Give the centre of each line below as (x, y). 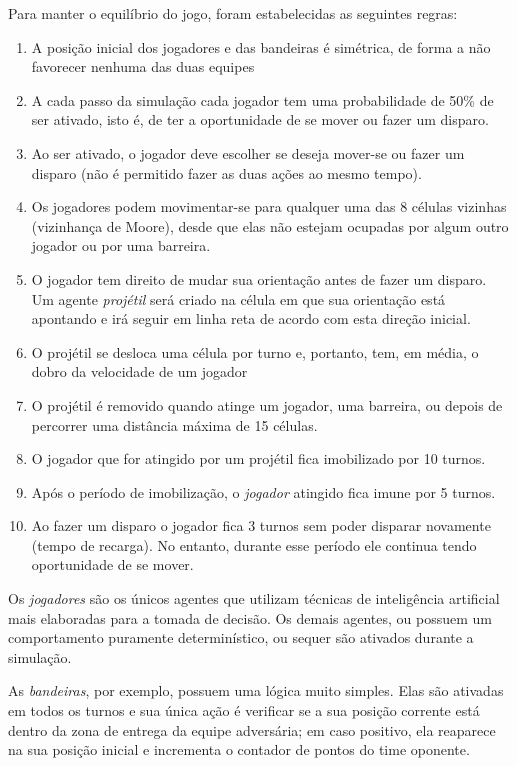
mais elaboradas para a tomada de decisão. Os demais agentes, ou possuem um (250, 617)
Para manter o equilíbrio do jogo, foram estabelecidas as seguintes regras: (233, 13)
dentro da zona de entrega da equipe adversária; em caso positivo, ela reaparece (252, 729)
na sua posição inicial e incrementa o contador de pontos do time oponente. (239, 749)
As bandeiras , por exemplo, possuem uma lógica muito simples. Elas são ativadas (256, 690)
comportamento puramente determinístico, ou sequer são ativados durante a (241, 637)
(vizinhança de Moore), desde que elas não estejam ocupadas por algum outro (270, 225)
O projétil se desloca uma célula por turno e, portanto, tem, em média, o (255, 351)
